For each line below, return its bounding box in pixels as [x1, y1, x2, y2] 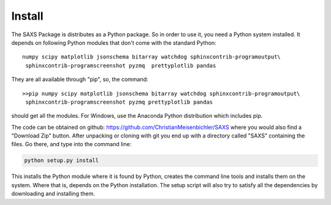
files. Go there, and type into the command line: [11, 141, 132, 148]
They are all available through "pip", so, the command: [11, 75, 148, 83]
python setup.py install [24, 157, 99, 164]
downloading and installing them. [11, 190, 95, 198]
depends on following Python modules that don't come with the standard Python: [11, 39, 217, 46]
